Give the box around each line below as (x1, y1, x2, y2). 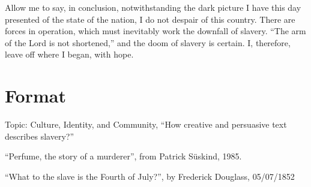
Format (5, 83, 66, 108)
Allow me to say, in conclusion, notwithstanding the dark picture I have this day (5, 1, 301, 13)
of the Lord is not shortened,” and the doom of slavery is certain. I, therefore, (5, 36, 291, 49)
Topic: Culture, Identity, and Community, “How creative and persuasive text (5, 118, 287, 131)
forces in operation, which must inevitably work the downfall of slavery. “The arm (5, 25, 306, 37)
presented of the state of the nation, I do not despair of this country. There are (5, 13, 295, 25)
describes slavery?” (5, 129, 74, 142)
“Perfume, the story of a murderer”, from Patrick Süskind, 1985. (5, 150, 242, 162)
